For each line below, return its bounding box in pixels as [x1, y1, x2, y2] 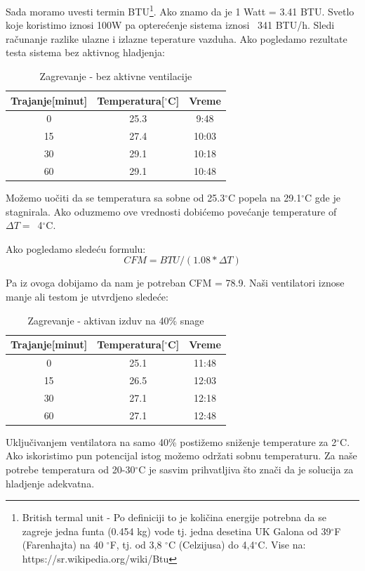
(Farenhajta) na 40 [22, 537, 104, 552]
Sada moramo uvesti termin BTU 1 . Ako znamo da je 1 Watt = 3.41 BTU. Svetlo [6, 2, 354, 18]
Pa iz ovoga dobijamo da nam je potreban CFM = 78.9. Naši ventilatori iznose [6, 275, 345, 290]
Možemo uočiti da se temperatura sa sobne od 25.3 [6, 190, 225, 205]
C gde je [305, 190, 340, 205]
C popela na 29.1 [228, 190, 302, 205]
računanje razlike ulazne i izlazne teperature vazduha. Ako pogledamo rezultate [6, 31, 347, 46]
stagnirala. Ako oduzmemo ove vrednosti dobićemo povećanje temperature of [6, 204, 337, 218]
